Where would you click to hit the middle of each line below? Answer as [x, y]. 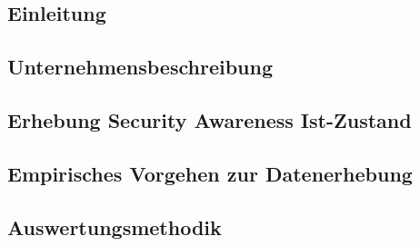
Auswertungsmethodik [115, 226]
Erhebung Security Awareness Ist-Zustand [210, 119]
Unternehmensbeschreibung [140, 67]
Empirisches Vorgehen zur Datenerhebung [210, 173]
